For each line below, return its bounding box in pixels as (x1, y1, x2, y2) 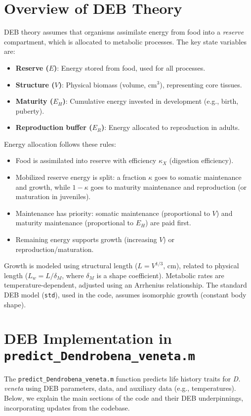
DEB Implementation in (4, 328, 172, 348)
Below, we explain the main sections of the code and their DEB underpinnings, (4, 392, 244, 403)
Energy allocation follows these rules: (4, 138, 116, 149)
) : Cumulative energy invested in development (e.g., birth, (62, 96, 239, 106)
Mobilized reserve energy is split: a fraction (15, 172, 146, 182)
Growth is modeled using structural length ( (4, 260, 138, 271)
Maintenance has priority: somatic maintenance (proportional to (15, 208, 210, 218)
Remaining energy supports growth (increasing (15, 234, 157, 245)
